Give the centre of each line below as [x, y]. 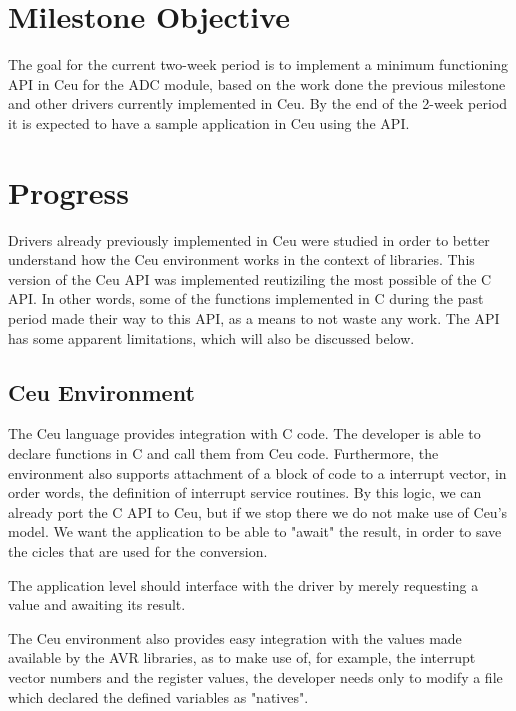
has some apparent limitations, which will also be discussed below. [211, 337]
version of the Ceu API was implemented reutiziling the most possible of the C [250, 278]
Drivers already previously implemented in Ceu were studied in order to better [249, 239]
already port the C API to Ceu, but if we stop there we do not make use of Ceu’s [258, 511]
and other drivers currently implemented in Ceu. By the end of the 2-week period [258, 103]
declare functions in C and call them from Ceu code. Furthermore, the [223, 452]
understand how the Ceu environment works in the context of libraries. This [241, 259]
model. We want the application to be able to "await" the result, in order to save [255, 531]
